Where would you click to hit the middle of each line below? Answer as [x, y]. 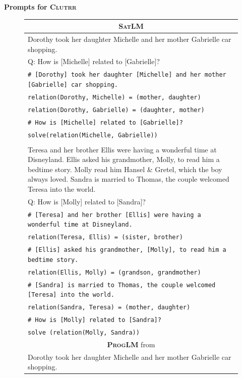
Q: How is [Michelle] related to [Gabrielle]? [94, 61]
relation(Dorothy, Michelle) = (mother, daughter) [114, 97]
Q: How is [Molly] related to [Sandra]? [87, 201]
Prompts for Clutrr [40, 7]
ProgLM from [131, 344]
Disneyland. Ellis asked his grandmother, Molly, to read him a [124, 159]
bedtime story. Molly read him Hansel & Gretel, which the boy [125, 169]
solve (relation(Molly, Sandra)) [84, 333]
